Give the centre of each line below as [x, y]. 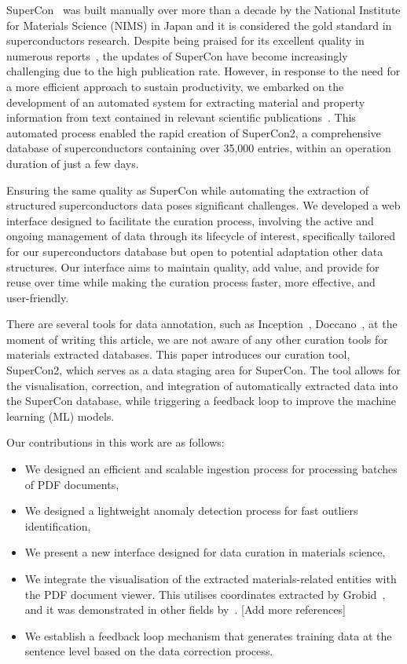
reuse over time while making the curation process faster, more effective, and [191, 282]
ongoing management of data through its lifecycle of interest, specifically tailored [201, 236]
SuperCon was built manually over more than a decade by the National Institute [203, 9]
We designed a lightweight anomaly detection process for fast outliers [191, 511]
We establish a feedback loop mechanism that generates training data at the [208, 635]
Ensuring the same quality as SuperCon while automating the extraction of [188, 190]
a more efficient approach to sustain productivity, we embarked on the [175, 86]
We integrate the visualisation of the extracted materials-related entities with [211, 578]
